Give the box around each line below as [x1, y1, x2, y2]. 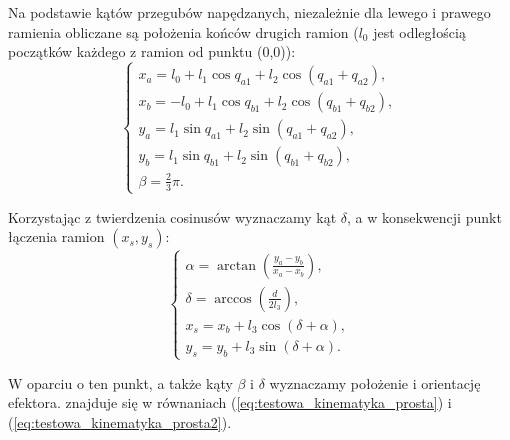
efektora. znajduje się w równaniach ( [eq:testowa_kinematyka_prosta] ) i [8, 392, 452, 413]
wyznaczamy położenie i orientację [269, 372, 481, 393]
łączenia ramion [8, 226, 105, 247]
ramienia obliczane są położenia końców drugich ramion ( [8, 21, 359, 42]
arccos [214, 291, 252, 306]
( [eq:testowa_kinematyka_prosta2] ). [8, 412, 232, 432]
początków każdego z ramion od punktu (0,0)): [8, 41, 296, 62]
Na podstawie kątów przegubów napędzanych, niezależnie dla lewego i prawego [8, 2, 491, 22]
